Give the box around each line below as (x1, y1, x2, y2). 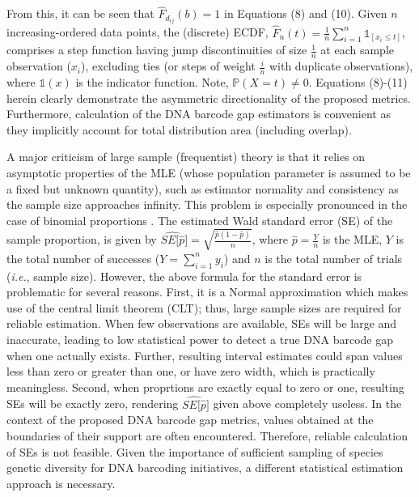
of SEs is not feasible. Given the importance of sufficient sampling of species (6, 443, 383, 460)
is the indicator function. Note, (75, 73, 229, 90)
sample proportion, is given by (6, 231, 157, 248)
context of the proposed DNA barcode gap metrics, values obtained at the (6, 411, 374, 428)
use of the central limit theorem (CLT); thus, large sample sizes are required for (6, 299, 402, 316)
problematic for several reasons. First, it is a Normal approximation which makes (6, 283, 408, 300)
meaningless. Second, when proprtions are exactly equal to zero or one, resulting (6, 378, 404, 395)
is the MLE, (322, 231, 383, 248)
